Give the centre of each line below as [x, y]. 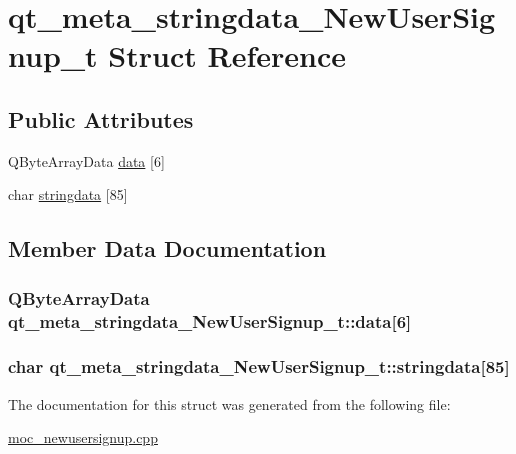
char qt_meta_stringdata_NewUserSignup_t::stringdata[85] [259, 366]
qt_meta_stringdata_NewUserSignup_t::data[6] [210, 320]
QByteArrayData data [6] [86, 160]
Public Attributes [101, 118]
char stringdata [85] [68, 194]
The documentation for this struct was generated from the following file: [229, 403]
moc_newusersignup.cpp [83, 437]
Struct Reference [227, 55]
